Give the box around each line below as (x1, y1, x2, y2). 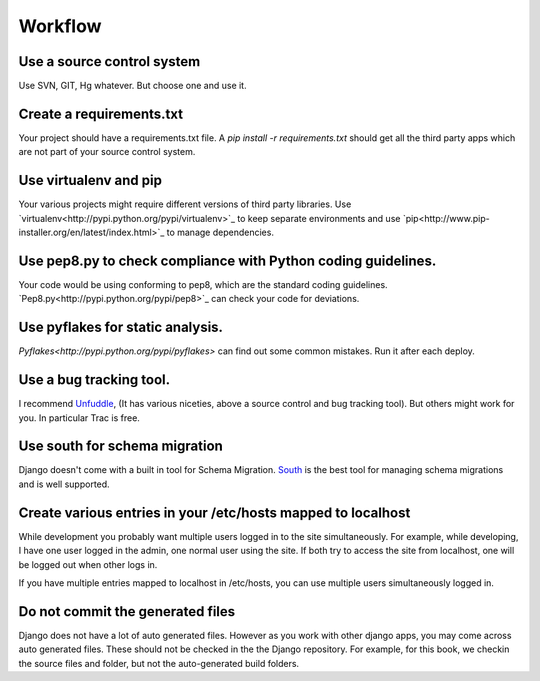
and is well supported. (18, 478, 110, 490)
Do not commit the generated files (18, 603, 236, 620)
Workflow (18, 15, 102, 37)
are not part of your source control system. (18, 146, 196, 158)
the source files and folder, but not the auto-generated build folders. (18, 657, 300, 669)
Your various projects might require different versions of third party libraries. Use (18, 198, 352, 210)
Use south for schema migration (18, 438, 224, 455)
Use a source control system (18, 53, 201, 70)
